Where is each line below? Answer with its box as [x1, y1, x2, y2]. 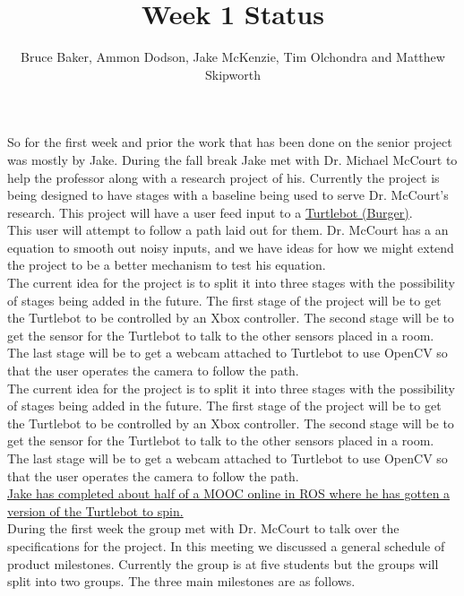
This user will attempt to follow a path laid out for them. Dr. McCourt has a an [7, 220, 449, 239]
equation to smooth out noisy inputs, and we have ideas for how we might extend [7, 238, 454, 256]
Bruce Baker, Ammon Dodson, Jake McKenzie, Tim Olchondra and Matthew [21, 48, 445, 66]
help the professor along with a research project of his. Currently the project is [7, 168, 440, 186]
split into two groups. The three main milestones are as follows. [7, 572, 356, 591]
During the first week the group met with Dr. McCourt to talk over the [7, 519, 400, 538]
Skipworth [205, 65, 261, 83]
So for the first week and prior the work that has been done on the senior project [7, 133, 452, 151]
